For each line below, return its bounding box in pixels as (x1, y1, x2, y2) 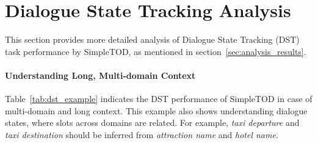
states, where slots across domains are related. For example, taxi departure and (5, 116, 300, 129)
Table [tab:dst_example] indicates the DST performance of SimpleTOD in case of (5, 92, 313, 105)
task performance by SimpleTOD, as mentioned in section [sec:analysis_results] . (5, 45, 306, 57)
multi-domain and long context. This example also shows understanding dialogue (5, 104, 308, 117)
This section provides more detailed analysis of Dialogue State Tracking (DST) (5, 33, 300, 46)
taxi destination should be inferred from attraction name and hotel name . (5, 128, 278, 141)
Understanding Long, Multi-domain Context (5, 68, 196, 81)
